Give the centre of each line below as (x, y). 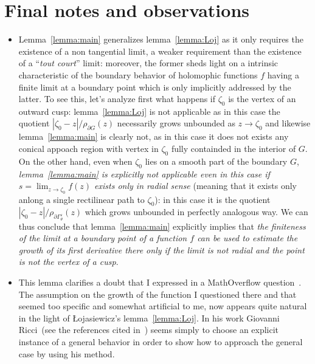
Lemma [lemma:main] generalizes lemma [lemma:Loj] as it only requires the (161, 39)
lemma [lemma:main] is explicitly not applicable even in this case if (144, 173)
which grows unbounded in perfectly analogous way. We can (196, 212)
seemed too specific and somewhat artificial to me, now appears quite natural (163, 306)
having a (283, 74)
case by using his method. (67, 353)
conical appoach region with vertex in (88, 149)
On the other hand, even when (75, 161)
